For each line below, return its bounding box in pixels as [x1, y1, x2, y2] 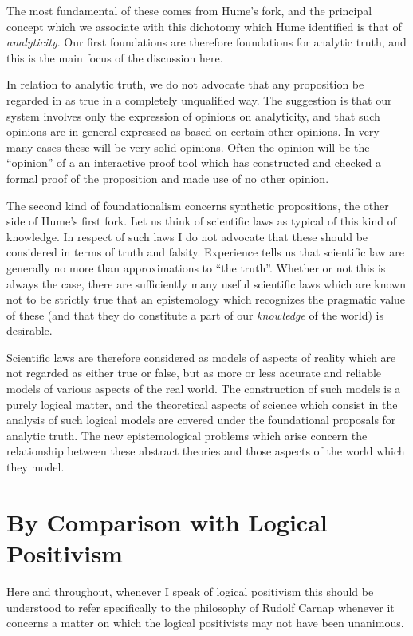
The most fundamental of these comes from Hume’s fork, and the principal [6, 2, 372, 18]
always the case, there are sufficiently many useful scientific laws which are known [6, 275, 407, 292]
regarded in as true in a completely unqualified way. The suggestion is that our [6, 91, 392, 108]
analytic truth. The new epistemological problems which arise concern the [6, 427, 368, 443]
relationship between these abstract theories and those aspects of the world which [6, 443, 405, 459]
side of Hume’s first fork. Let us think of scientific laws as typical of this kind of [6, 213, 396, 229]
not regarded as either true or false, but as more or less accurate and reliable [6, 364, 382, 381]
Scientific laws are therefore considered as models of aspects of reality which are [6, 348, 396, 365]
